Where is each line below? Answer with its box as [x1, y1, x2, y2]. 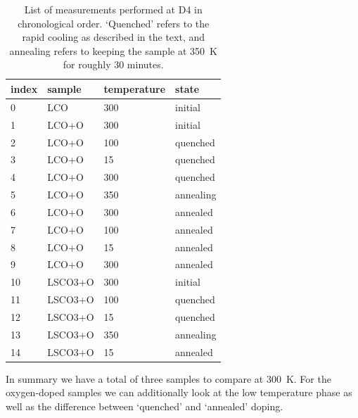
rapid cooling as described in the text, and [22, 30, 205, 44]
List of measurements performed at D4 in [24, 2, 203, 16]
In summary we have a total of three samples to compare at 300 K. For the [6, 371, 331, 386]
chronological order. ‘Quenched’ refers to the [18, 15, 210, 30]
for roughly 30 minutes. [63, 57, 164, 72]
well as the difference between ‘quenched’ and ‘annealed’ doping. [6, 398, 283, 413]
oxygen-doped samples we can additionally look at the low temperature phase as [6, 385, 352, 400]
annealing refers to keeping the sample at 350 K [9, 43, 217, 58]
